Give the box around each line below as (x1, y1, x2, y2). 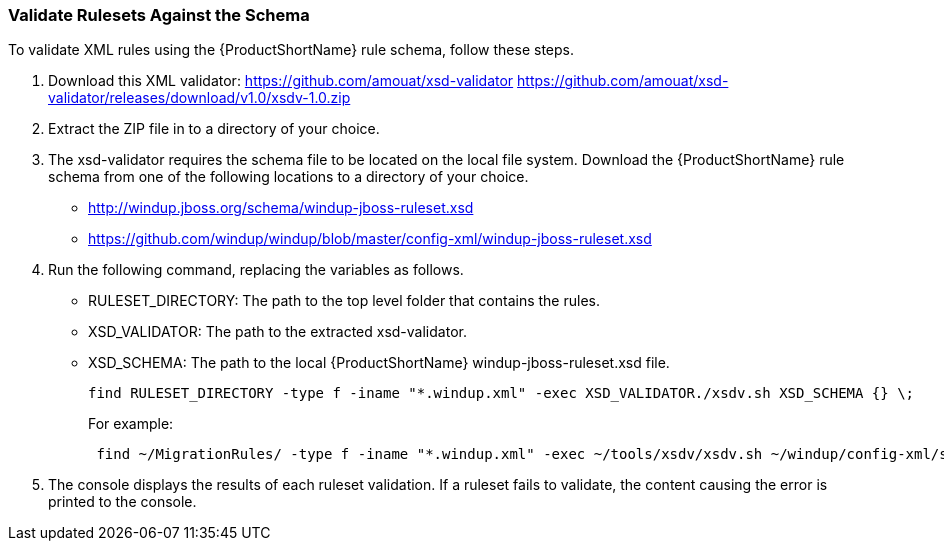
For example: (88, 415, 174, 433)
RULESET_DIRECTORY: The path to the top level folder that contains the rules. (88, 292, 600, 310)
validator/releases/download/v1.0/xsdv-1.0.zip (48, 89, 351, 107)
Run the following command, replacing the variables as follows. (48, 261, 464, 279)
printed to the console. (48, 493, 197, 511)
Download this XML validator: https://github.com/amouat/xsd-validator (48, 72, 514, 90)
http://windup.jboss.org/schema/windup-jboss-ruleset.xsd (88, 199, 474, 217)
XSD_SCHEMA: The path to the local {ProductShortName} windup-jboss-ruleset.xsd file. (88, 354, 670, 372)
